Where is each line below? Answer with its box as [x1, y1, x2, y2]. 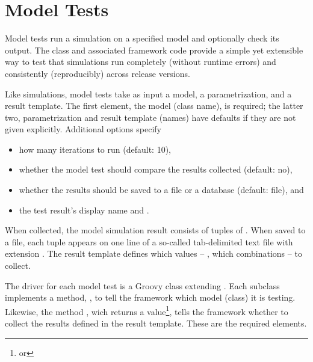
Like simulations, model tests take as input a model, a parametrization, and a [5, 87, 292, 100]
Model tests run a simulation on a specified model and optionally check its [5, 32, 279, 44]
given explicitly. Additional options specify [5, 123, 161, 135]
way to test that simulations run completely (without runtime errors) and [5, 55, 276, 68]
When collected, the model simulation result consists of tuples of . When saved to [5, 224, 306, 236]
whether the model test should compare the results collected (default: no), [19, 163, 293, 176]
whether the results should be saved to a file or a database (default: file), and [19, 183, 304, 196]
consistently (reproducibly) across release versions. [5, 67, 190, 79]
